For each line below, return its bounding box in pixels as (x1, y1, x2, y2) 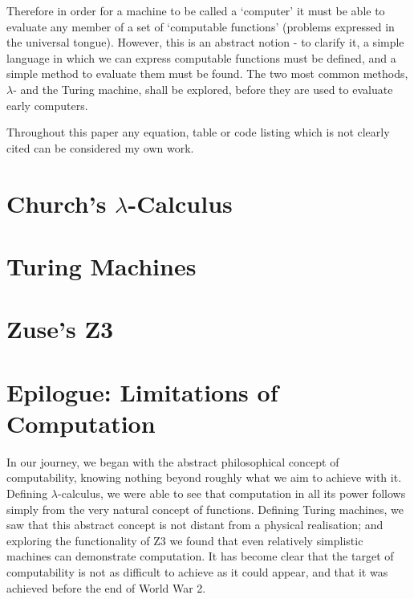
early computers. (6, 96, 88, 113)
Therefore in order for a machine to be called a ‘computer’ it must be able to (6, 2, 385, 18)
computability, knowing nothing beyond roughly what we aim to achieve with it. (6, 469, 402, 486)
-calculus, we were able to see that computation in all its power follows (58, 484, 406, 501)
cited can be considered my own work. (6, 139, 194, 156)
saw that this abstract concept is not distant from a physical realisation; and (6, 516, 384, 533)
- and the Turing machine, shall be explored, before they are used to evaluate (13, 80, 393, 97)
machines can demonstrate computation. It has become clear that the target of (6, 548, 394, 564)
